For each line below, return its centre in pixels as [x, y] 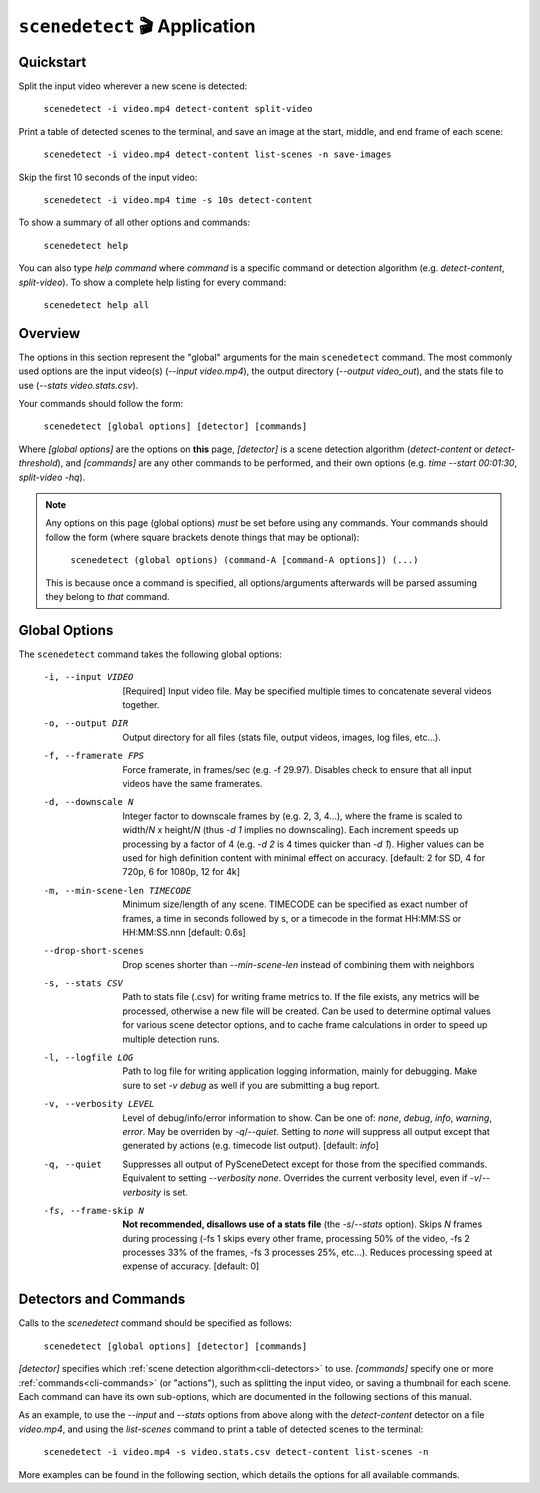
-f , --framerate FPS [94, 756]
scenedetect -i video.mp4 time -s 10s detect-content [178, 200]
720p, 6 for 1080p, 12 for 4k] [181, 872]
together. [141, 705]
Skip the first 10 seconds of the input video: [108, 177]
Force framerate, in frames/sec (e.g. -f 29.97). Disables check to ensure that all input [297, 769]
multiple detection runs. [171, 1039]
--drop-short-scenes [94, 951]
